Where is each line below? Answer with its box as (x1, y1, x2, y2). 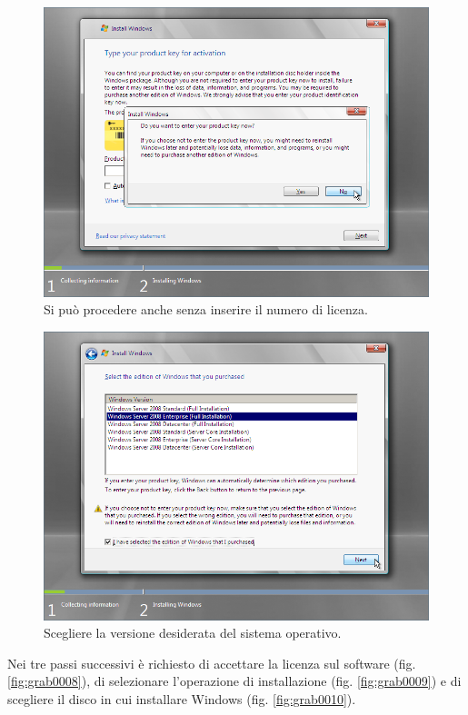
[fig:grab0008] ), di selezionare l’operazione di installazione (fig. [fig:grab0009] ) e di (7, 671, 462, 690)
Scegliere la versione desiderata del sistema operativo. (44, 623, 342, 642)
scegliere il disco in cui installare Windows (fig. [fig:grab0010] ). (7, 690, 356, 709)
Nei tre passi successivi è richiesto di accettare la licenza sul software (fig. (7, 653, 416, 672)
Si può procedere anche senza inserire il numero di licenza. (44, 300, 368, 319)
